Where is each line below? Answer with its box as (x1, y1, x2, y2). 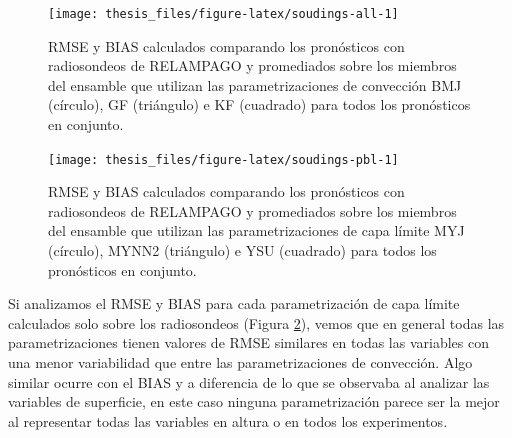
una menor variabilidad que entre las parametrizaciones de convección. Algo (8, 352, 473, 373)
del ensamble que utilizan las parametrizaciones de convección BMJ (48, 74, 462, 95)
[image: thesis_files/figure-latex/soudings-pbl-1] (48, 152, 399, 167)
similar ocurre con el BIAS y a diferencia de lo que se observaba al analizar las (8, 371, 490, 392)
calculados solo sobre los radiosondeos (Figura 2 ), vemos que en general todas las (8, 312, 505, 333)
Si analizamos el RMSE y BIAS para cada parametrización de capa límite (8, 293, 460, 314)
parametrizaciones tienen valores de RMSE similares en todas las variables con (8, 332, 489, 353)
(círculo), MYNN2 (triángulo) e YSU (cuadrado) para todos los (48, 240, 437, 261)
